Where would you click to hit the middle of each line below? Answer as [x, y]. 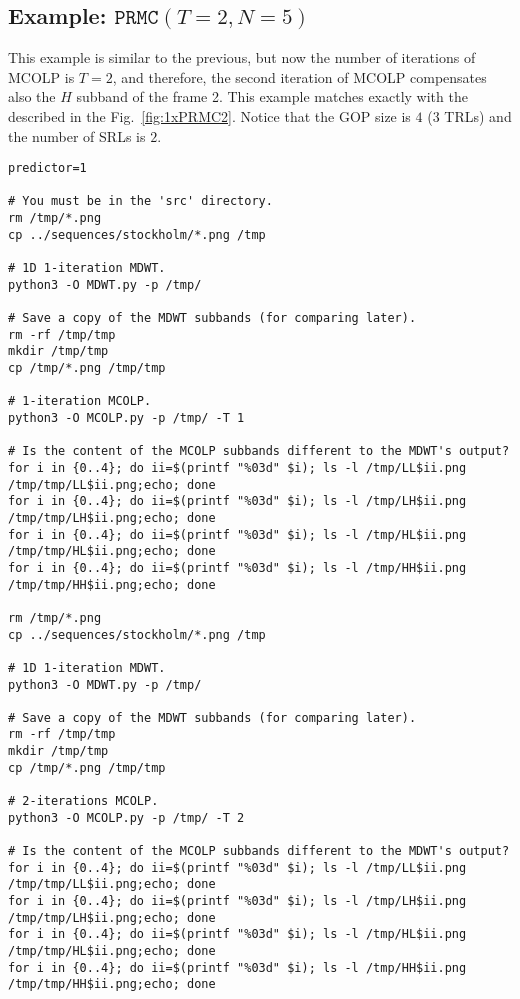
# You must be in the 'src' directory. [140, 201]
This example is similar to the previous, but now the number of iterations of [242, 57]
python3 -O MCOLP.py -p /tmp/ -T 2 [126, 817]
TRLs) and [478, 115]
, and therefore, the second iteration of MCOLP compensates [299, 76]
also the [32, 96]
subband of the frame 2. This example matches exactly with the [272, 96]
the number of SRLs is [77, 135]
